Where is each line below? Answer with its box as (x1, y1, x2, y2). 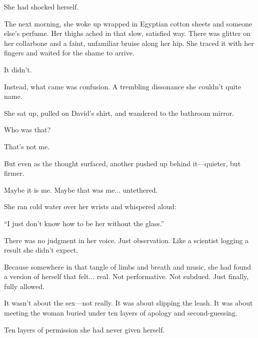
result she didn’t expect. (4, 245, 78, 255)
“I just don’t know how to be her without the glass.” (4, 218, 164, 228)
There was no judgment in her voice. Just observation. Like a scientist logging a (4, 235, 248, 245)
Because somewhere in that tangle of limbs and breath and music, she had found (4, 261, 251, 272)
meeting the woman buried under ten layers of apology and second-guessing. (4, 308, 237, 318)
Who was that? (4, 124, 51, 135)
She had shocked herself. (4, 1, 79, 11)
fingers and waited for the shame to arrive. (4, 47, 134, 58)
